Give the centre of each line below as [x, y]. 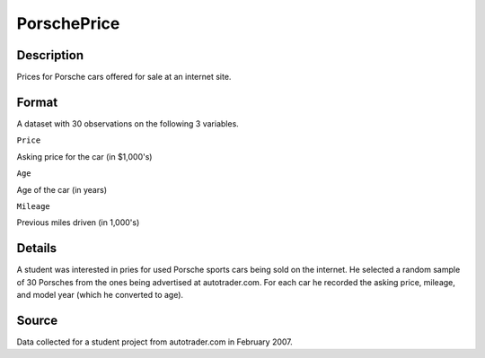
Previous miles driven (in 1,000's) [78, 223]
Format [37, 102]
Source [37, 320]
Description [50, 55]
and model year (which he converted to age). [100, 295]
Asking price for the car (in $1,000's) [84, 156]
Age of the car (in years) [62, 189]
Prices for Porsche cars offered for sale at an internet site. [124, 77]
